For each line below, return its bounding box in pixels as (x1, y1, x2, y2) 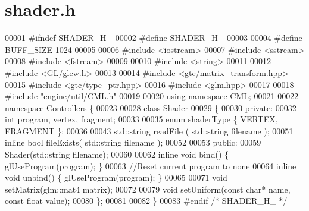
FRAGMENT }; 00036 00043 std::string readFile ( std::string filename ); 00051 (5, 124, 294, 137)
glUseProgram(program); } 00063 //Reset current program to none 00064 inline (5, 159, 296, 172)
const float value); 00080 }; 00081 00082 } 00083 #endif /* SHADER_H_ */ (5, 194, 288, 207)
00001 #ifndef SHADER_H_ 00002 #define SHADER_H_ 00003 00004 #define (5, 32, 302, 44)
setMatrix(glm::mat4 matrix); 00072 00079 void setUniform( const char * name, (5, 182, 291, 195)
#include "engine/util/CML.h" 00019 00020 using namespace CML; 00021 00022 (5, 90, 299, 102)
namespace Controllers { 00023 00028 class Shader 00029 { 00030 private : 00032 (5, 101, 296, 114)
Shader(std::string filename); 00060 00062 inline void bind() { (5, 148, 229, 160)
